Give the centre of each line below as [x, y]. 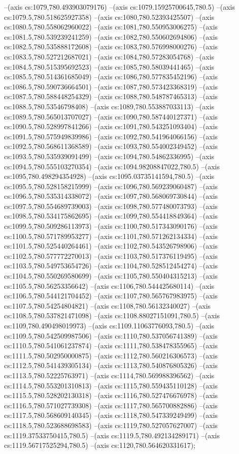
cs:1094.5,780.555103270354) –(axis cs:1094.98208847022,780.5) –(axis [112, 166]
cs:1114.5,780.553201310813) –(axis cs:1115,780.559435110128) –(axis [111, 385]
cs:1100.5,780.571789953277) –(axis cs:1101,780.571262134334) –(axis [111, 236]
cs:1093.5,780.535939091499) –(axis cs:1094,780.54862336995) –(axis [109, 156]
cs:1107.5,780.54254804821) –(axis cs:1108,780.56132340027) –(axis [108, 305]
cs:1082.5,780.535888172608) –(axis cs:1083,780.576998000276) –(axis [111, 47]
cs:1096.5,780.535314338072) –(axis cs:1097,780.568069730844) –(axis [111, 196]
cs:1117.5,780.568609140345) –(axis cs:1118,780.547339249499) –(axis [111, 415]
